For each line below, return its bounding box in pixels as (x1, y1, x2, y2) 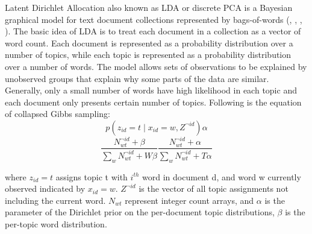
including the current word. (5, 194, 106, 206)
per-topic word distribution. (5, 218, 107, 230)
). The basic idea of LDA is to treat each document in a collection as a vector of (5, 25, 301, 37)
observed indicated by (5, 182, 86, 195)
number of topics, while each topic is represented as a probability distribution (5, 48, 292, 61)
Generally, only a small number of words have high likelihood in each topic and (5, 84, 297, 96)
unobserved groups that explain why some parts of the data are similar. (5, 72, 269, 84)
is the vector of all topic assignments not (139, 182, 289, 195)
